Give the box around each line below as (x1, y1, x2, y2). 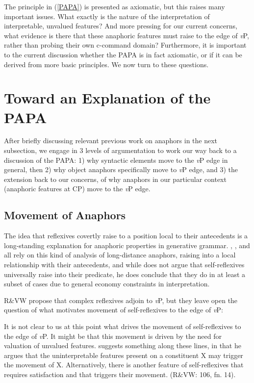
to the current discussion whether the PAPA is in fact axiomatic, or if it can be (4, 49, 242, 59)
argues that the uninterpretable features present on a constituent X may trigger (4, 350, 243, 360)
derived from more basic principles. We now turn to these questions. (4, 59, 209, 69)
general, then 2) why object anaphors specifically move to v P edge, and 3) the (4, 164, 238, 175)
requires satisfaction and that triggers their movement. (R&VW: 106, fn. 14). (4, 369, 236, 379)
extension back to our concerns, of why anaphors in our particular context (4, 174, 227, 184)
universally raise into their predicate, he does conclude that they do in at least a (4, 269, 246, 279)
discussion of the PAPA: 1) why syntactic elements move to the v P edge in (4, 154, 228, 165)
